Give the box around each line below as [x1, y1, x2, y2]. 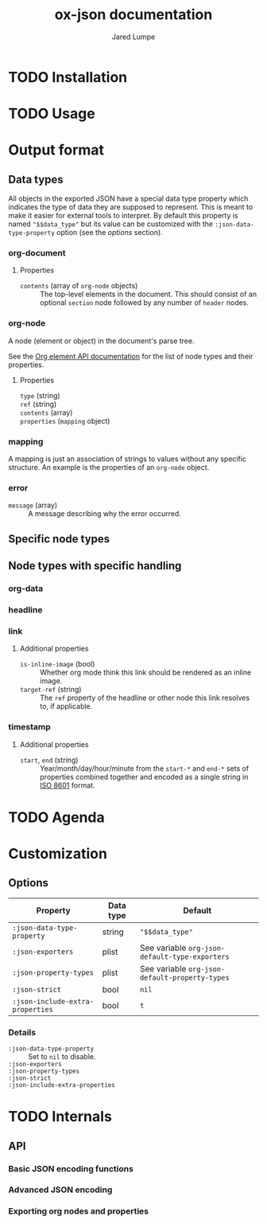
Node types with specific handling [8, 559, 182, 573]
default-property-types [139, 973, 230, 982]
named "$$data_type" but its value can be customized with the [8, 219, 213, 229]
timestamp [8, 721, 52, 733]
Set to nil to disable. [28, 1052, 97, 1062]
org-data [8, 583, 44, 594]
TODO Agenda [8, 808, 105, 826]
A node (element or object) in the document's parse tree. [8, 336, 195, 346]
